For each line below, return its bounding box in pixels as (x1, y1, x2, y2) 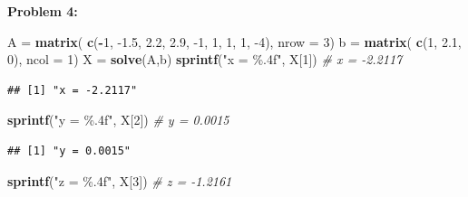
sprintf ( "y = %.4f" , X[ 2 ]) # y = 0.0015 (7, 110, 229, 129)
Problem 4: (7, 2, 78, 20)
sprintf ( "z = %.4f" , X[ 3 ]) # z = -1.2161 (7, 171, 232, 190)
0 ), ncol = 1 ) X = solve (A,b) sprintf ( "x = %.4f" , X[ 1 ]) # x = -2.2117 (7, 50, 403, 69)
